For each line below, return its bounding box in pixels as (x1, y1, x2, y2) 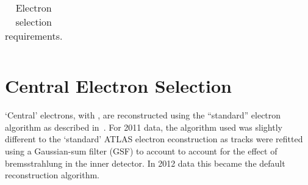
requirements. (5, 29, 63, 43)
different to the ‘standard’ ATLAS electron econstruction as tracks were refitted (5, 132, 303, 145)
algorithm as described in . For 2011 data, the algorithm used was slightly (5, 120, 282, 133)
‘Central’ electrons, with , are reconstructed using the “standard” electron (5, 109, 281, 122)
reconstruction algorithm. (5, 169, 99, 181)
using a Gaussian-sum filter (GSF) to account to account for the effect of (5, 144, 278, 157)
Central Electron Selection (5, 73, 232, 98)
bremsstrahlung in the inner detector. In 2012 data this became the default (5, 156, 285, 169)
